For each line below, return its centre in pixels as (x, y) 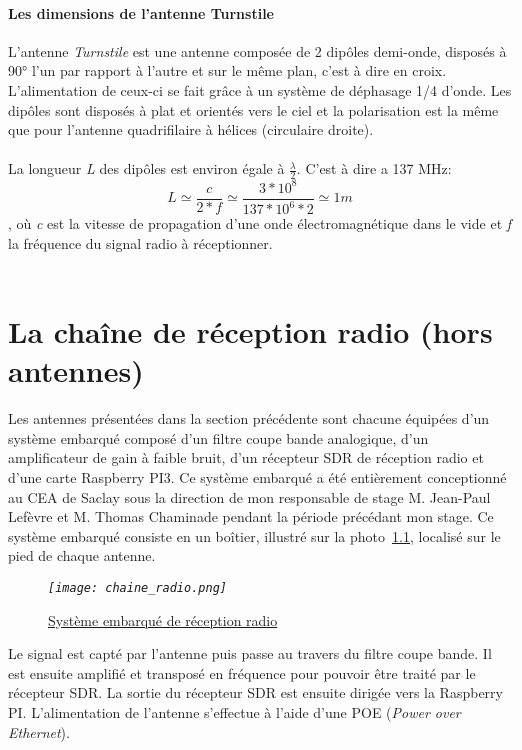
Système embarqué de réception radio (163, 619)
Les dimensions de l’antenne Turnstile (141, 12)
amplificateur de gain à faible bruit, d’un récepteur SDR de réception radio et (246, 457)
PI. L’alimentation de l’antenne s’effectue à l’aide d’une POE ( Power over (234, 711)
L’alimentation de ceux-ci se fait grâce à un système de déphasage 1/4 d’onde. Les (260, 89)
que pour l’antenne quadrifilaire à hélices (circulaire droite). (191, 129)
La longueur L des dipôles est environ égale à (146, 168)
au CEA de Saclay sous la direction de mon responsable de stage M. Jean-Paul (249, 496)
